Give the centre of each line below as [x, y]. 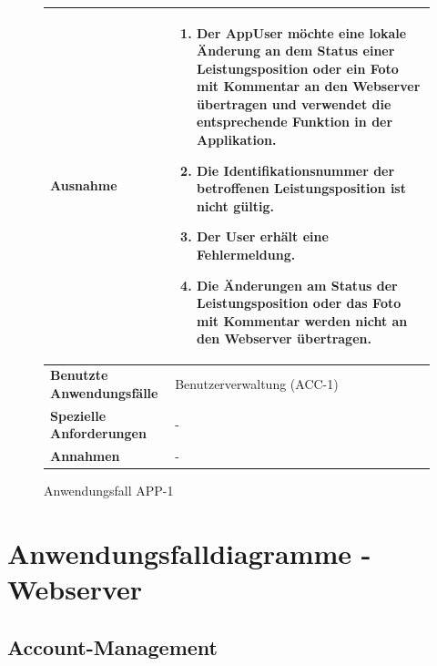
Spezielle [78, 415]
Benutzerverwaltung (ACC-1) [257, 384]
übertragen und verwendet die [294, 103]
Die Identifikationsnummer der [295, 170]
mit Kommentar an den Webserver [308, 86]
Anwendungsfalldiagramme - [189, 553]
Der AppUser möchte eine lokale [301, 32]
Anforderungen [98, 433]
